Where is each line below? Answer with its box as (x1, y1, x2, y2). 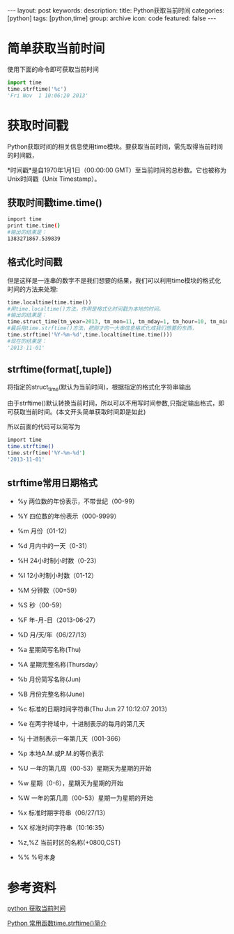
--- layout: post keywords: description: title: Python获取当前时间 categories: (7, 6, 225, 15)
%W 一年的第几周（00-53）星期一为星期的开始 (17, 794, 153, 802)
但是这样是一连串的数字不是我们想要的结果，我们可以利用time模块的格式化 (7, 276, 221, 284)
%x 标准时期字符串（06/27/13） (17, 808, 109, 817)
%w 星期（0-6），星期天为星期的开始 (17, 778, 123, 787)
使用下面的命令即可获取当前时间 (7, 65, 99, 73)
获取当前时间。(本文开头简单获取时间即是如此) (13, 408, 146, 416)
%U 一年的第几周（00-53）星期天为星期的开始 (17, 764, 152, 772)
